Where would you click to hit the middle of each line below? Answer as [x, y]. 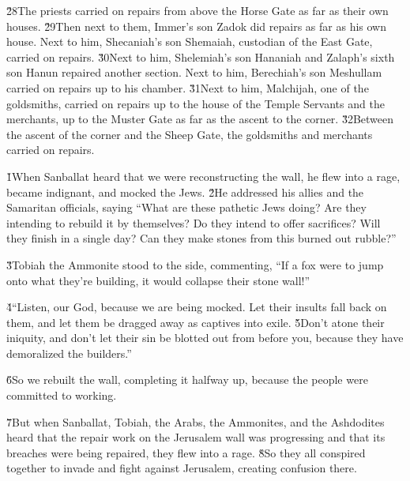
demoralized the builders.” [69, 353]
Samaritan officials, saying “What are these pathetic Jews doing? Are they [186, 207]
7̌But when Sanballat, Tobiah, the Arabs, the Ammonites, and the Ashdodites [196, 421]
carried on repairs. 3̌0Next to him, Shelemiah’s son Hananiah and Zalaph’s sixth [201, 56]
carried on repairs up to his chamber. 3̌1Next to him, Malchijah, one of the [188, 87]
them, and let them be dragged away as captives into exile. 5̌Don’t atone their [196, 322]
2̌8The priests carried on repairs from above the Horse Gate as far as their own [197, 10]
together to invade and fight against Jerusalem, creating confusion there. [182, 468]
